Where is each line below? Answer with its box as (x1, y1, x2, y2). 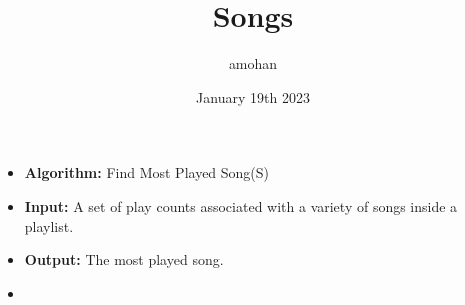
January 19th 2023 (196, 86, 310, 107)
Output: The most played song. (24, 249, 224, 270)
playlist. (24, 215, 74, 236)
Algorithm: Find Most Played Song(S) (24, 162, 270, 183)
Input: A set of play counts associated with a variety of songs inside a (24, 195, 458, 216)
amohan (228, 53, 278, 74)
